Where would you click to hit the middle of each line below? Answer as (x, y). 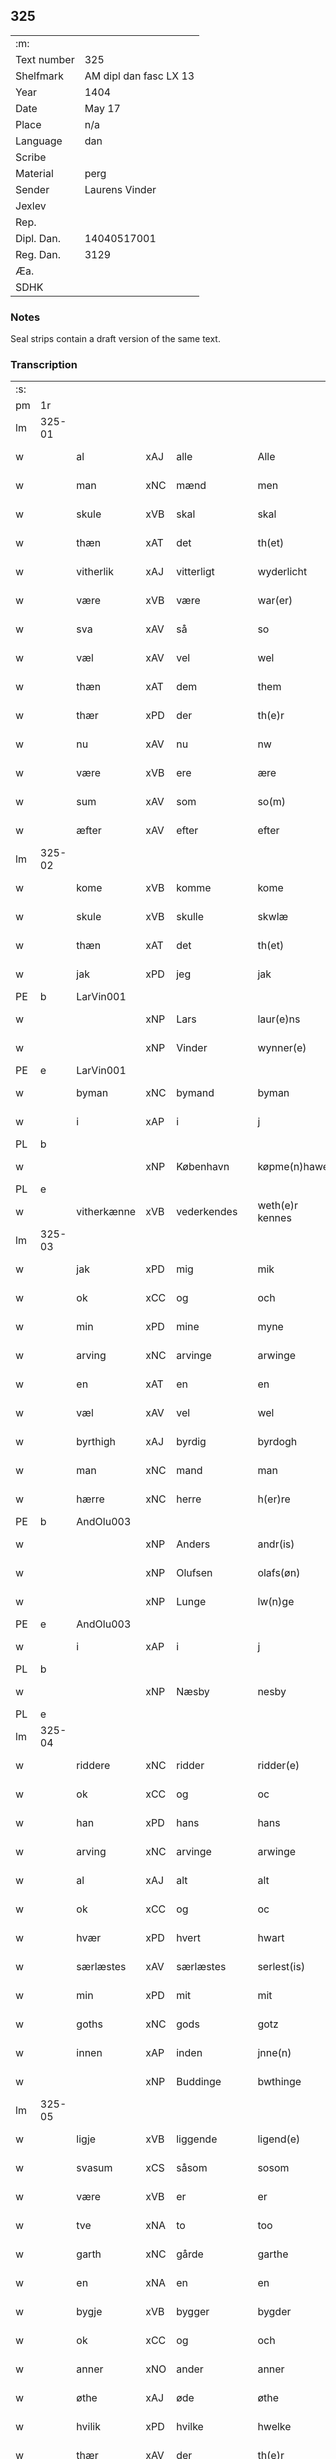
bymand (195, 1093)
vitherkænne (106, 1212)
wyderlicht (282, 572)
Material (34, 173)
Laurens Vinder (120, 189)
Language (39, 141)
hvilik (88, 2427)
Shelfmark (39, 76)
